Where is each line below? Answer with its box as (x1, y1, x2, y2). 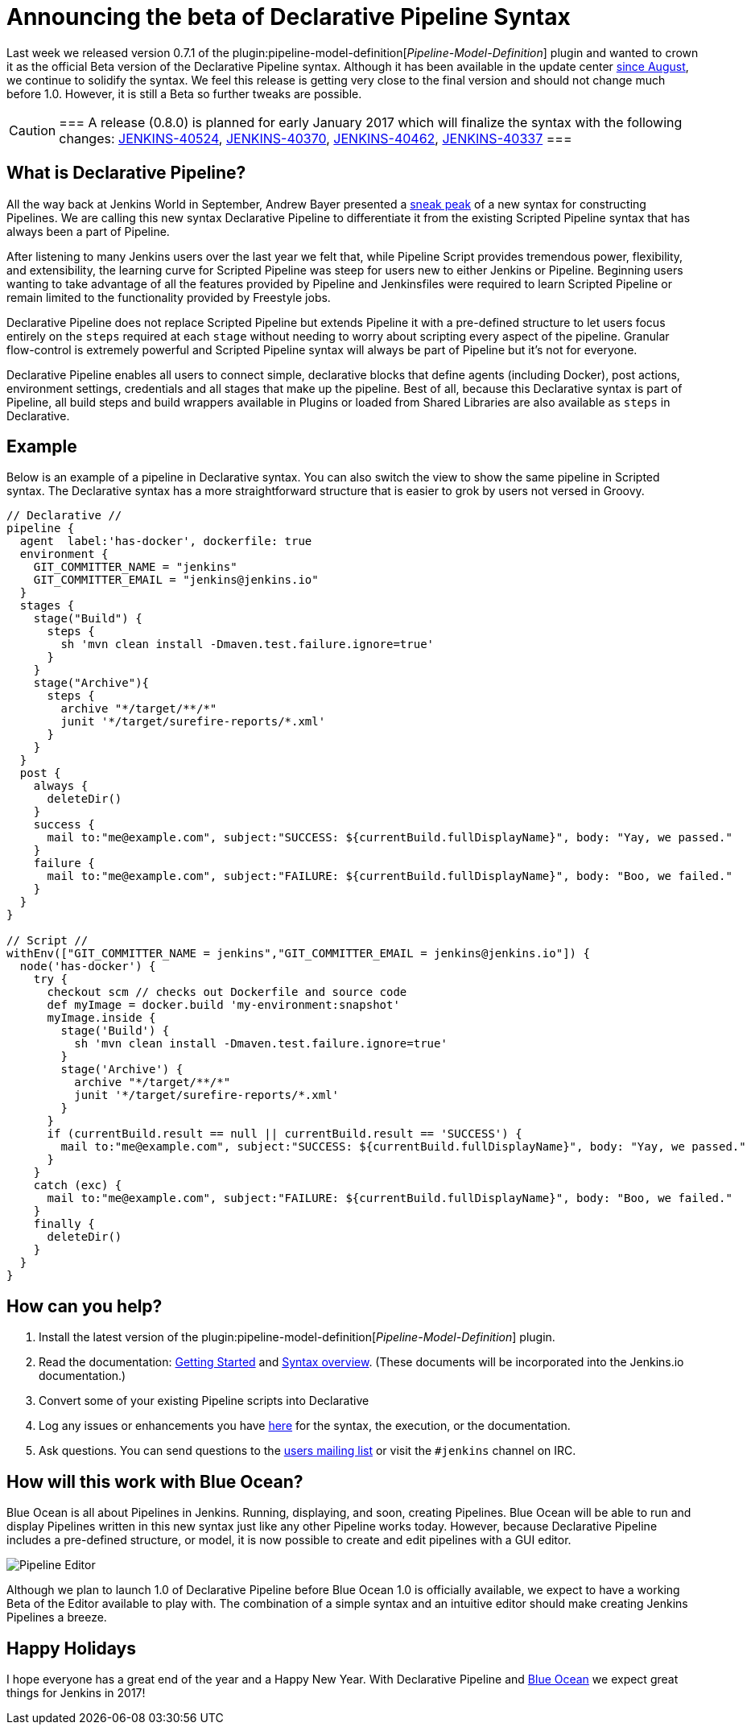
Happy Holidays (6, 1638, 137, 1659)
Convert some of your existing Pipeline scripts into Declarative (39, 1394, 369, 1408)
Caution (9, 122, 56, 138)
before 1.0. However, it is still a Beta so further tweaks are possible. (6, 86, 362, 101)
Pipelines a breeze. (6, 1610, 107, 1625)
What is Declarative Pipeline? (6, 163, 246, 184)
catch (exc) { (33, 1179, 122, 1192)
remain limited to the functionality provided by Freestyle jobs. (6, 290, 331, 304)
